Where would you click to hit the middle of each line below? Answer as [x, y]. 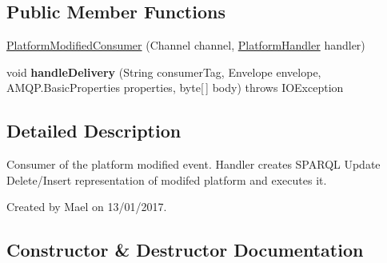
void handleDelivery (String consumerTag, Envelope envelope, [164, 72]
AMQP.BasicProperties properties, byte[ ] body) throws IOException [175, 88]
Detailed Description [94, 131]
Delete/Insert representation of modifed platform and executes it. [167, 179]
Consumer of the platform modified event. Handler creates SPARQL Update [193, 164]
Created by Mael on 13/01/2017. [87, 207]
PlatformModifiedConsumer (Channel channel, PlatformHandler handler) [186, 45]
